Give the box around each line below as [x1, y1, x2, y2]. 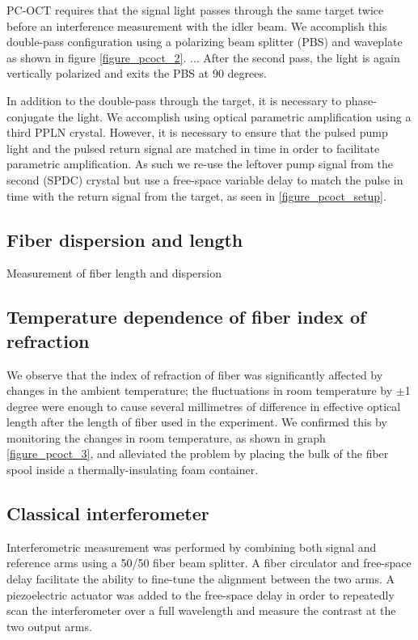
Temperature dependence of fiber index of [6, 304, 366, 329]
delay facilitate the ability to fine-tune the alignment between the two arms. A [6, 570, 395, 587]
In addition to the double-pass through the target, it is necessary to [6, 91, 342, 108]
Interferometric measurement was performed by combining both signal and [6, 538, 377, 555]
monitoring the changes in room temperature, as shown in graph [6, 429, 326, 446]
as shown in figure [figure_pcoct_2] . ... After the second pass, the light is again [6, 49, 400, 66]
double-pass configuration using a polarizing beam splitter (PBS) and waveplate [6, 33, 403, 50]
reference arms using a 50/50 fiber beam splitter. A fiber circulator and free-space [6, 554, 412, 571]
